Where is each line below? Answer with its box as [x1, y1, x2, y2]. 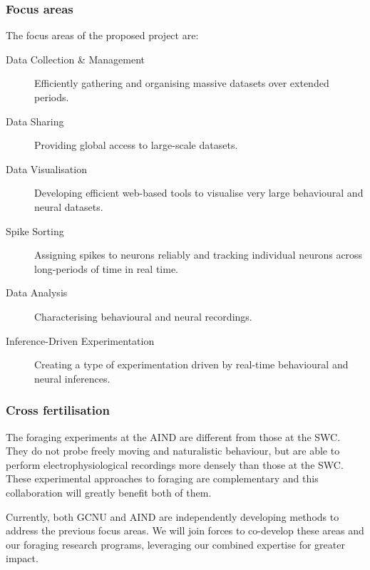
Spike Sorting [6, 223, 64, 238]
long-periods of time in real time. [34, 261, 178, 276]
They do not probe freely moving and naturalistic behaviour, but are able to [6, 443, 340, 458]
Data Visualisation [6, 161, 87, 176]
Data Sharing [6, 113, 64, 128]
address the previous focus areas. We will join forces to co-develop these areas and [6, 523, 364, 538]
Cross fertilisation [6, 401, 110, 419]
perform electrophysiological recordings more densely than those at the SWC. [6, 457, 344, 472]
